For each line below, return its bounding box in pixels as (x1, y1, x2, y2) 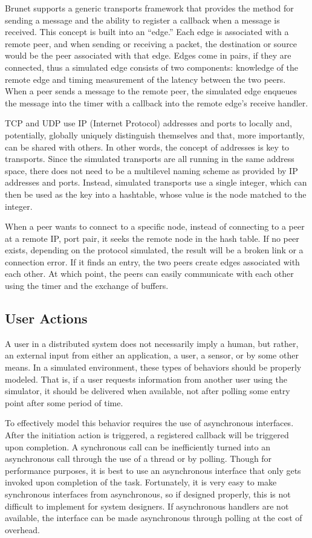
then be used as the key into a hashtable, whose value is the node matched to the (5, 187, 307, 200)
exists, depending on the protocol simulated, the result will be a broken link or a (5, 244, 304, 256)
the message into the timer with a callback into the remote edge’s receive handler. (5, 96, 308, 109)
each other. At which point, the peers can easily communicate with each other (5, 267, 294, 280)
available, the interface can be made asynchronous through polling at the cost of (5, 511, 302, 524)
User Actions (5, 309, 88, 328)
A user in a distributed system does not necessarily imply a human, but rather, (5, 337, 299, 349)
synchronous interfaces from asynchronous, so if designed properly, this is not (5, 487, 291, 500)
